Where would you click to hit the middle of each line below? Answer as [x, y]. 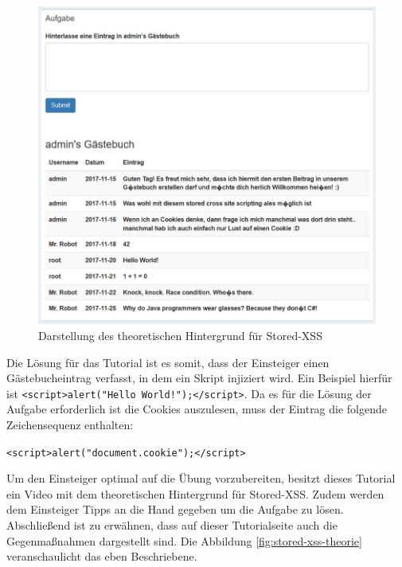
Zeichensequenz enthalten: [70, 425]
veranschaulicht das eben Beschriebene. [102, 556]
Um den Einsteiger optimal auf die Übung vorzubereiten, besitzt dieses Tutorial [201, 478]
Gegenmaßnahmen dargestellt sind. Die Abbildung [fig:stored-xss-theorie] [184, 540]
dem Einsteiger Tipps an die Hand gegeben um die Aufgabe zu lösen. [175, 509]
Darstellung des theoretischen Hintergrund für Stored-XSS [180, 335]
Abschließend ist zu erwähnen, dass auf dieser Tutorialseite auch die [172, 525]
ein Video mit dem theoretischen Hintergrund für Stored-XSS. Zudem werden [195, 493]
